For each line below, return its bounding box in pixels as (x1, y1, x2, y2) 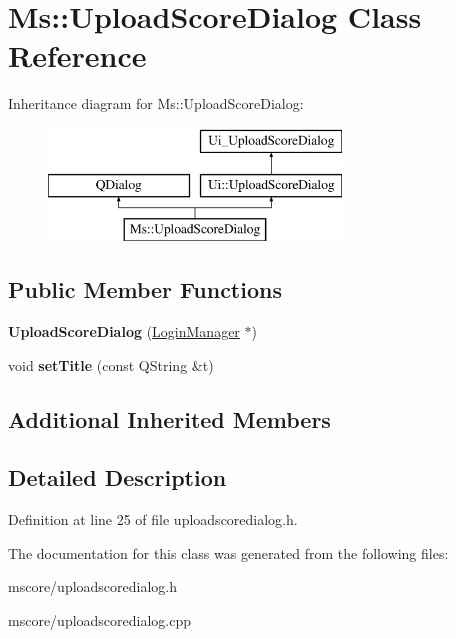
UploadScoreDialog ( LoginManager (8, 321, 240, 342)
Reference (8, 35, 147, 76)
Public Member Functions (8, 274, 282, 305)
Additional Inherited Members (8, 403, 331, 434)
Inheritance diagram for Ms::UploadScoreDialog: (8, 93, 304, 114)
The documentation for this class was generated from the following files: (8, 542, 449, 563)
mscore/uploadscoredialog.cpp (8, 610, 192, 631)
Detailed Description (8, 462, 227, 493)
